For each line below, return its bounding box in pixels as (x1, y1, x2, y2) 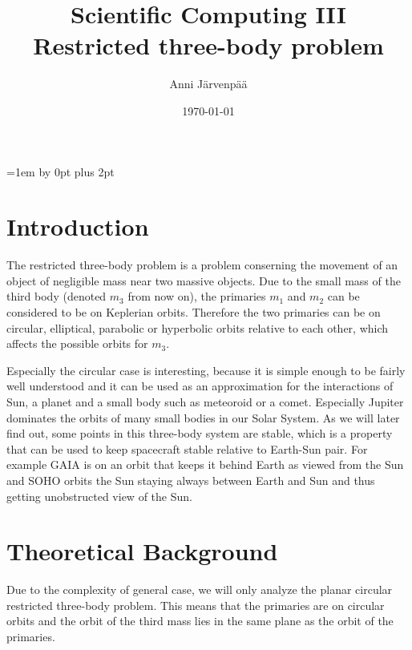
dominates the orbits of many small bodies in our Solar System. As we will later (6, 409, 400, 426)
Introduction (6, 210, 149, 243)
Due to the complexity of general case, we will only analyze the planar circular (6, 581, 393, 598)
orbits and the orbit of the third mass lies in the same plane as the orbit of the (6, 612, 394, 629)
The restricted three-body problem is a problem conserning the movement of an (6, 256, 398, 273)
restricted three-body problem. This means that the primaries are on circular (6, 596, 385, 613)
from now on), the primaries (127, 288, 266, 305)
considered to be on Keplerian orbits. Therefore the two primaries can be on (6, 304, 381, 320)
